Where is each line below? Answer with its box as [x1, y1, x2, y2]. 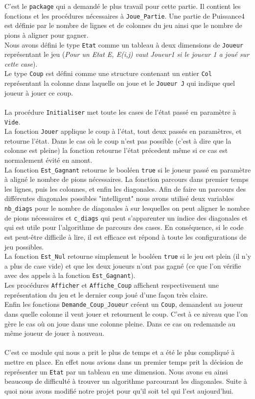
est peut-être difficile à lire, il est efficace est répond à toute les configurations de [4, 231, 247, 242]
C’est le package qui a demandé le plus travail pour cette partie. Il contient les [4, 1, 241, 11]
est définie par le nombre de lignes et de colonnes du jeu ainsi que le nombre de [4, 20, 242, 30]
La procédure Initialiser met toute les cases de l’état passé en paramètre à [4, 106, 236, 117]
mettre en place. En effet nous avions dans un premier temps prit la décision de [4, 356, 243, 367]
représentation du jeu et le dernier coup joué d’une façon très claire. [4, 289, 208, 299]
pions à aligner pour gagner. [4, 29, 89, 40]
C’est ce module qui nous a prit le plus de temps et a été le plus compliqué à [4, 347, 235, 357]
